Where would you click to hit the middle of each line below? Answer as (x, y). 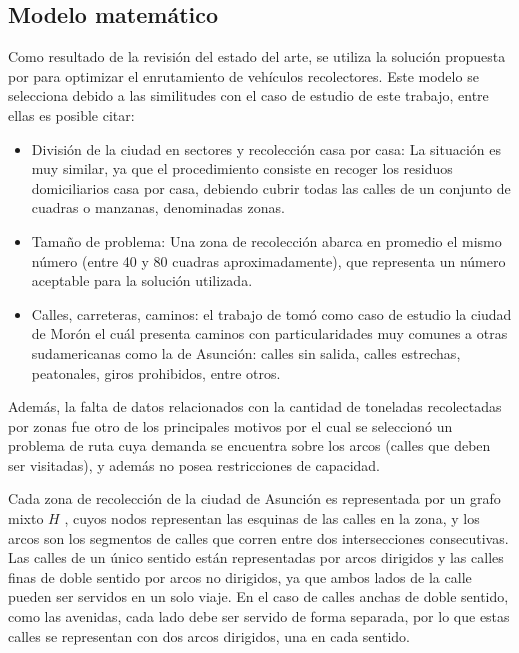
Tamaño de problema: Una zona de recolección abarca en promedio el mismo (266, 240)
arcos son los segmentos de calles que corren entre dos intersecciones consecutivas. (258, 537)
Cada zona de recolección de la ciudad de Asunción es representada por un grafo (254, 498)
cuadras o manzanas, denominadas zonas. (158, 207)
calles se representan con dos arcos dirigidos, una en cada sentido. (209, 635)
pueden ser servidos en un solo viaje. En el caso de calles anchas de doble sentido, (258, 596)
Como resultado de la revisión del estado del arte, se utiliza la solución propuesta (257, 56)
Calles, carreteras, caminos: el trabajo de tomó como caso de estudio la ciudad (271, 313)
